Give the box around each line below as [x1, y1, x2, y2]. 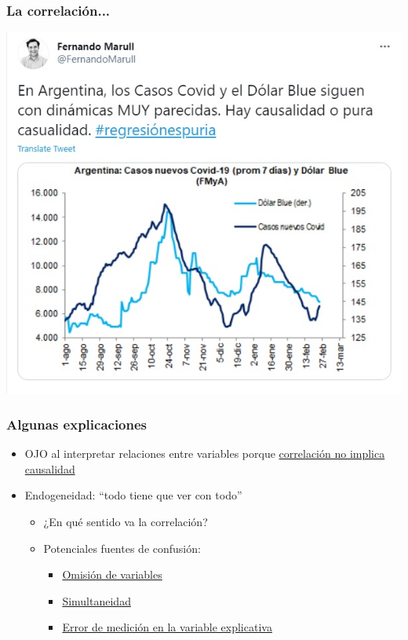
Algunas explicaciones [6, 414, 148, 433]
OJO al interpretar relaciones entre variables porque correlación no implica [24, 445, 385, 462]
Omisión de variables [62, 566, 162, 583]
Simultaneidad [62, 592, 131, 609]
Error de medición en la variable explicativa [62, 619, 272, 635]
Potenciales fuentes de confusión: [43, 539, 201, 556]
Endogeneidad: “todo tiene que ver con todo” [24, 487, 242, 503]
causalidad [24, 460, 75, 477]
